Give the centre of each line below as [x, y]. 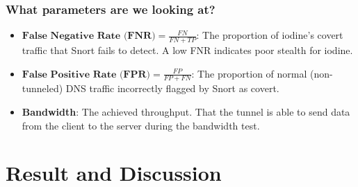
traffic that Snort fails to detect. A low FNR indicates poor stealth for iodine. [187, 50]
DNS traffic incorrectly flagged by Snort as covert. [172, 88]
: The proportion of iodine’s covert [270, 35]
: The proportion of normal [249, 73]
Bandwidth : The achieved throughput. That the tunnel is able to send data [186, 112]
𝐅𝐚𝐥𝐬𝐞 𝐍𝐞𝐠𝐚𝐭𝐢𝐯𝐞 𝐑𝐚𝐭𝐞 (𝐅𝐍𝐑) [89, 36]
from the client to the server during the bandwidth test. [141, 125]
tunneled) [42, 88]
